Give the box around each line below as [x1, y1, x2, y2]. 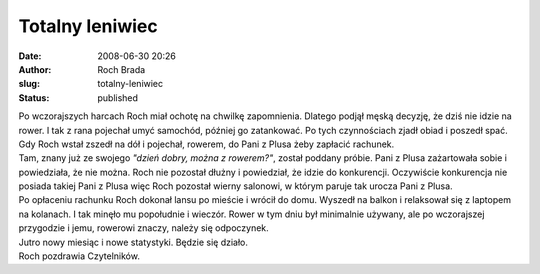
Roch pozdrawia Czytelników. [18, 250, 140, 262]
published [97, 91, 139, 104]
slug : [18, 78, 40, 90]
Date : [18, 50, 42, 62]
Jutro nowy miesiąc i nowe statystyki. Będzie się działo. [18, 236, 249, 248]
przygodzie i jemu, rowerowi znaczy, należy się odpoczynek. [18, 222, 269, 234]
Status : [18, 91, 50, 104]
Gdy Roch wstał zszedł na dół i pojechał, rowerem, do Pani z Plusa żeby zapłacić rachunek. [18, 138, 395, 150]
